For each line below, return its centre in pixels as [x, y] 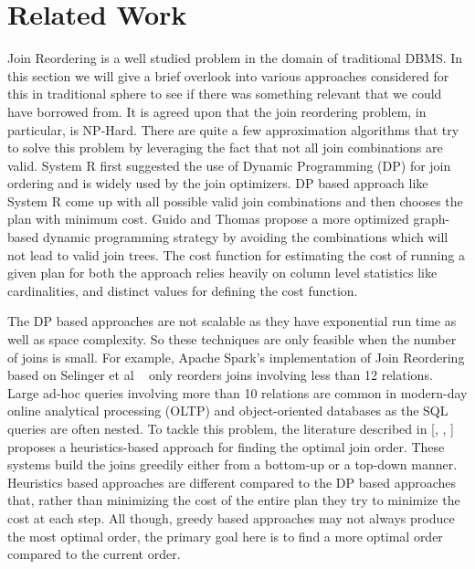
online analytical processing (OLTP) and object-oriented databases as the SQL [228, 411]
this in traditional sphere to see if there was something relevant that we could [225, 94]
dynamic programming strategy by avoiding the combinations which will [245, 237]
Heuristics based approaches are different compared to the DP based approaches [232, 482]
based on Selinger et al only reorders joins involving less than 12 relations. [220, 375]
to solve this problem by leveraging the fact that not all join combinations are [225, 148]
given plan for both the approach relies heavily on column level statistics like [222, 273]
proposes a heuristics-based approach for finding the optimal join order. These [226, 446]
